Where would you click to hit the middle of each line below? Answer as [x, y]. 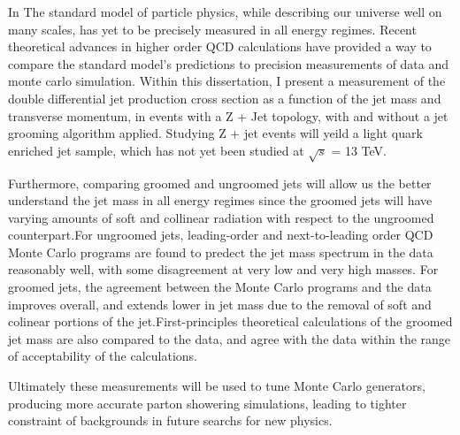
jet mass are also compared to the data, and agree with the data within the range [230, 338]
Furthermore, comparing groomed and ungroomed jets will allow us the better [220, 183]
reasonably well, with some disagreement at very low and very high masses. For [223, 269]
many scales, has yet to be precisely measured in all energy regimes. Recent [212, 29]
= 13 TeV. [359, 150]
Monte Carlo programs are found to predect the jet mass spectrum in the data [221, 252]
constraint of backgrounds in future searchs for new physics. [170, 420]
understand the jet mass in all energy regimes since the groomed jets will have [220, 200]
